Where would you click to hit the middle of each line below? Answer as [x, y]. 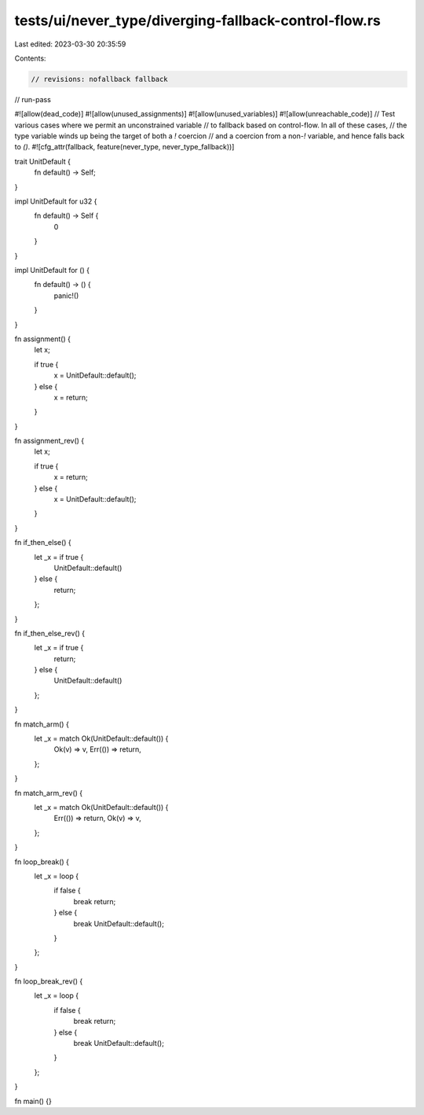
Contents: [30, 58]
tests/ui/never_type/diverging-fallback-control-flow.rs [197, 20]
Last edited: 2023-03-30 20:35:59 [70, 44]
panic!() [66, 296]
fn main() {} [33, 1101]
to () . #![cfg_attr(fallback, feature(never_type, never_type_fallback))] [124, 147]
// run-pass [33, 99]
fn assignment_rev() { [49, 441]
